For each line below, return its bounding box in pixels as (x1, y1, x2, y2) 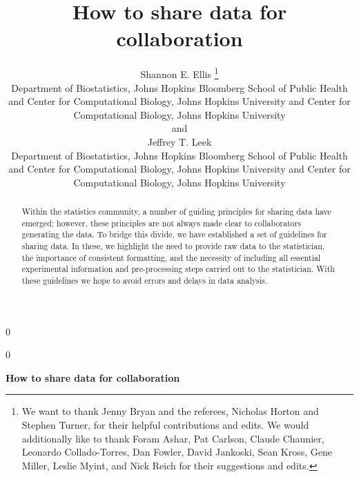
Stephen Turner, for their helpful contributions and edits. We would (21, 418, 309, 432)
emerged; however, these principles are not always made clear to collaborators (21, 217, 301, 228)
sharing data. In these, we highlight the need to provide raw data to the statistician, (21, 240, 325, 252)
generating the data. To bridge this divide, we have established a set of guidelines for (21, 228, 327, 240)
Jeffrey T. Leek (147, 134, 212, 148)
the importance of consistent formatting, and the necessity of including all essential (21, 251, 321, 263)
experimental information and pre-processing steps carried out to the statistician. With (21, 263, 335, 275)
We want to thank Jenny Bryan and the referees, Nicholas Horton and (21, 404, 319, 418)
